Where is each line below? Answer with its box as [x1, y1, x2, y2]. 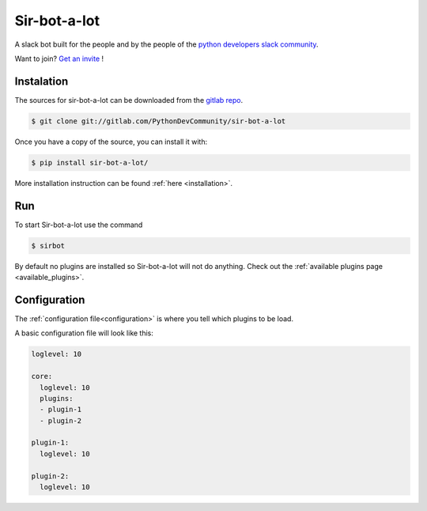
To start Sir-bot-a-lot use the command [14, 220, 143, 229]
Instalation [14, 74, 69, 88]
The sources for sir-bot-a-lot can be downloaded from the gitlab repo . [14, 95, 244, 104]
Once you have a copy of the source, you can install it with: [14, 137, 208, 146]
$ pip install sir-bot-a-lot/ [31, 158, 149, 167]
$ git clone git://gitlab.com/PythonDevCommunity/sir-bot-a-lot [31, 116, 286, 126]
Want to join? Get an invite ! [14, 54, 104, 63]
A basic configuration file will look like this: [14, 328, 154, 338]
